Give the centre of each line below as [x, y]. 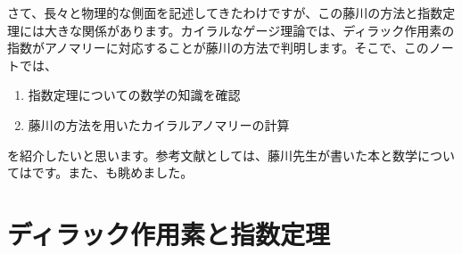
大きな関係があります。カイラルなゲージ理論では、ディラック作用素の [249, 30]
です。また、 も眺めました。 [112, 172]
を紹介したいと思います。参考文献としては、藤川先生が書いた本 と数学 [212, 155]
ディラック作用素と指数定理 [169, 233]
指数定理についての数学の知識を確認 [134, 95]
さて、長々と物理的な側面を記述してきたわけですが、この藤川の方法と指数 [225, 12]
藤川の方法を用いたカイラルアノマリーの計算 [159, 124]
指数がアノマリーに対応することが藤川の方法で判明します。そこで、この [218, 48]
